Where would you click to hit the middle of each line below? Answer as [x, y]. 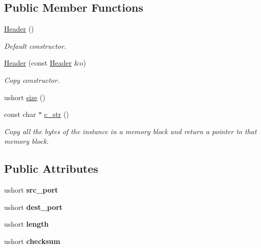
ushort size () [25, 97]
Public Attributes [51, 168]
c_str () [57, 114]
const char [20, 114]
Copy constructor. [32, 80]
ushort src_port [31, 190]
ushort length [26, 224]
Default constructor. [35, 45]
